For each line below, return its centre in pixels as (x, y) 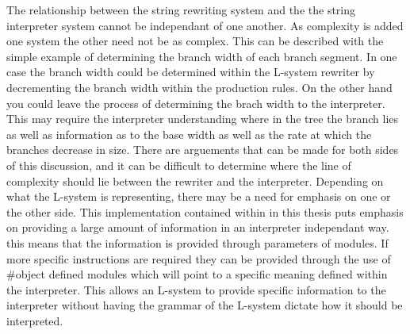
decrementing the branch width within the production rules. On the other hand (199, 87)
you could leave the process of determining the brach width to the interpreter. (196, 103)
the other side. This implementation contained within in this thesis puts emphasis (205, 211)
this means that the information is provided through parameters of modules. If (197, 242)
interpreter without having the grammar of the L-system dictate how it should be (205, 305)
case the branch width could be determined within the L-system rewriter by (191, 72)
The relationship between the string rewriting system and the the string (181, 10)
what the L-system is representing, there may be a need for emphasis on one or (199, 196)
